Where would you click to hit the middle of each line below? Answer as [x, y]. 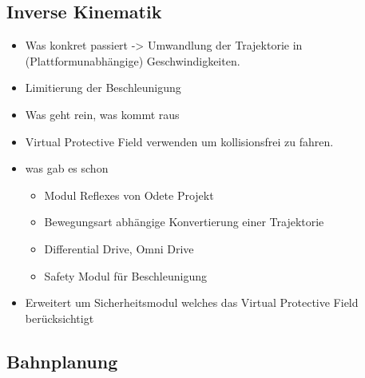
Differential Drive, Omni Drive [119, 248]
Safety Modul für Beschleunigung [125, 275]
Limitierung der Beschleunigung [103, 88]
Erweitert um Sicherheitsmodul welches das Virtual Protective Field [192, 302]
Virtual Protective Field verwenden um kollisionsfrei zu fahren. [179, 141]
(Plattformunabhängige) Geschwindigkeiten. [133, 60]
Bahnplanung [62, 361]
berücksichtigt [60, 318]
